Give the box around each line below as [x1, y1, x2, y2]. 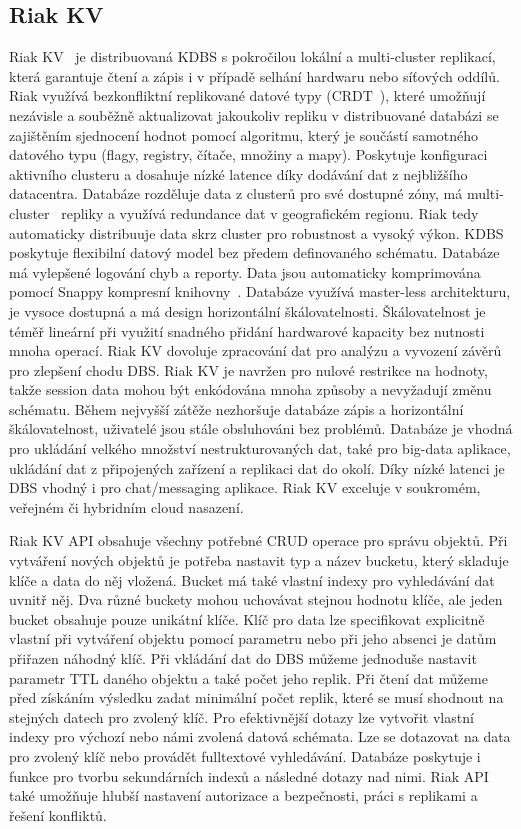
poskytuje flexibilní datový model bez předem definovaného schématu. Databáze [9, 242, 500, 263]
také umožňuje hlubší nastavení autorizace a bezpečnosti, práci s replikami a [9, 785, 478, 806]
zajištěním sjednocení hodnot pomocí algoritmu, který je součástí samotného [9, 124, 479, 145]
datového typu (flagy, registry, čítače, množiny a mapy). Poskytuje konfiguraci [9, 144, 488, 165]
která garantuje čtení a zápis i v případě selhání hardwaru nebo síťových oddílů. [9, 65, 500, 86]
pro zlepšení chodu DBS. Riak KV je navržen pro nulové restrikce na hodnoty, [9, 359, 488, 380]
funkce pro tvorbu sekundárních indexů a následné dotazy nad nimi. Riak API [9, 765, 489, 786]
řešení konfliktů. [9, 804, 107, 825]
